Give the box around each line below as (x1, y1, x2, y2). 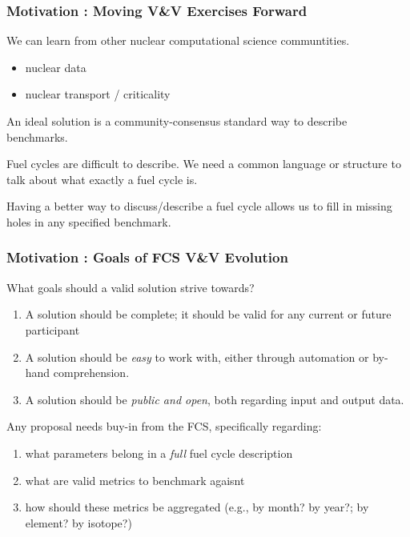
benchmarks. (6, 128, 68, 145)
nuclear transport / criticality (25, 86, 171, 102)
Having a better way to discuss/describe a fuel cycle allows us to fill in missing (6, 198, 392, 214)
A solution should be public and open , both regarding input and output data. (25, 391, 404, 407)
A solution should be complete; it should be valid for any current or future (25, 306, 392, 323)
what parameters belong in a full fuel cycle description (25, 444, 293, 461)
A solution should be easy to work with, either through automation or (25, 348, 369, 365)
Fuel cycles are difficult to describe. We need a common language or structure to (6, 155, 401, 172)
